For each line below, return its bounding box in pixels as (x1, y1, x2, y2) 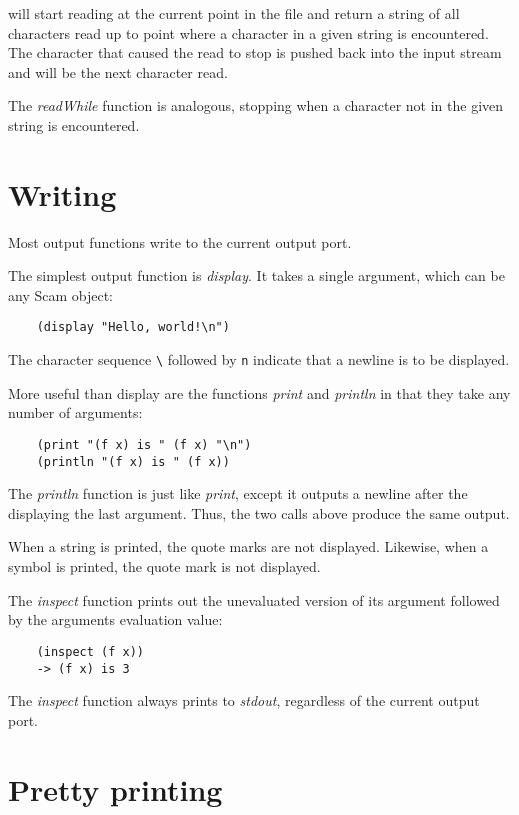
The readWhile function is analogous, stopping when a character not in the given (8, 95, 504, 116)
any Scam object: (8, 284, 113, 305)
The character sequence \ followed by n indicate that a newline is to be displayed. (8, 349, 510, 370)
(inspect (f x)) (36, 644, 145, 659)
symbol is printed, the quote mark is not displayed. (8, 556, 321, 577)
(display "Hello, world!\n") (36, 320, 230, 335)
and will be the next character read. (8, 61, 228, 82)
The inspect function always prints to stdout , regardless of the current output (8, 690, 480, 711)
